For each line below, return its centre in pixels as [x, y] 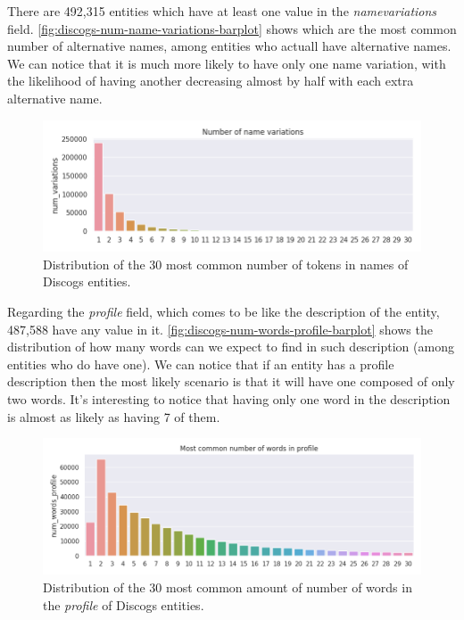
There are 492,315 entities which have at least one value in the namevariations [222, 11]
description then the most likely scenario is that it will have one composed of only [231, 381]
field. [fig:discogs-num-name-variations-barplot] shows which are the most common [232, 28]
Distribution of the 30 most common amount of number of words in [228, 587]
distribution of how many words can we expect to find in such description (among [231, 347]
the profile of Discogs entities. [124, 604]
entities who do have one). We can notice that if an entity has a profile [201, 364]
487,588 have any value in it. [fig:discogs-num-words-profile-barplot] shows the [220, 329]
